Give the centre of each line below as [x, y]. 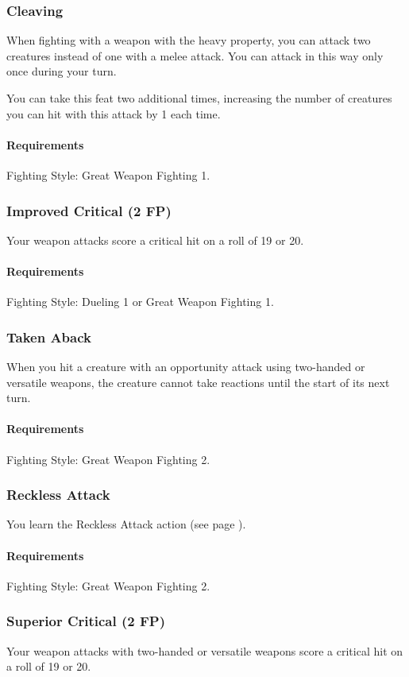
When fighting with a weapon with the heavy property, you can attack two [189, 40]
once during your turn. [62, 71]
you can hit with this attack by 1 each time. [114, 113]
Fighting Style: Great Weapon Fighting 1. [108, 174]
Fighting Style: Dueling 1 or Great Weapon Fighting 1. [140, 302]
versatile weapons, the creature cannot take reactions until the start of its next [198, 382]
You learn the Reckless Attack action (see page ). [126, 524]
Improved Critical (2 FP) [89, 210]
